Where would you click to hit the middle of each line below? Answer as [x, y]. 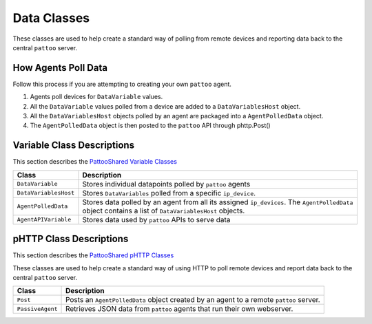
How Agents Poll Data [60, 68]
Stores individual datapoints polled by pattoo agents [166, 184]
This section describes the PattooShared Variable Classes [95, 162]
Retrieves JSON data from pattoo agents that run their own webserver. [179, 309]
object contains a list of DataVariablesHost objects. [164, 210]
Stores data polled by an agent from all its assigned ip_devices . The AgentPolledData [218, 202]
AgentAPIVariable [44, 220]
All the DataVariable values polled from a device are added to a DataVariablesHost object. [165, 106]
